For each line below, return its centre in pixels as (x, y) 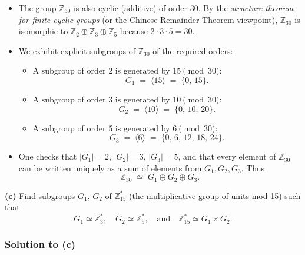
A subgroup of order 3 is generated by (101, 99)
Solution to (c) (40, 244)
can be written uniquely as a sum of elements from (110, 168)
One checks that (48, 156)
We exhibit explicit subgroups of (77, 50)
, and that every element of (227, 156)
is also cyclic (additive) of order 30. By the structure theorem (183, 8)
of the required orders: (193, 50)
